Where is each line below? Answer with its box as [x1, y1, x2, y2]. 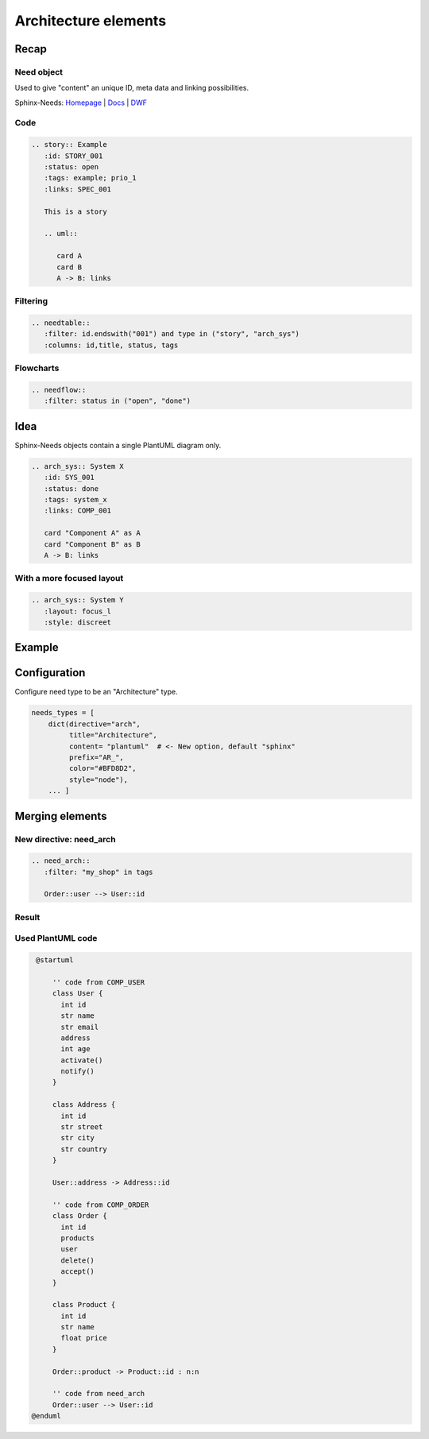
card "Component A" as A [44, 528, 141, 538]
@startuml [36, 956, 74, 965]
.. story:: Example [31, 140, 107, 149]
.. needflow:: [31, 385, 87, 394]
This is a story [44, 207, 107, 216]
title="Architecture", [68, 731, 158, 740]
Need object [14, 66, 64, 77]
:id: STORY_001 [44, 151, 103, 161]
